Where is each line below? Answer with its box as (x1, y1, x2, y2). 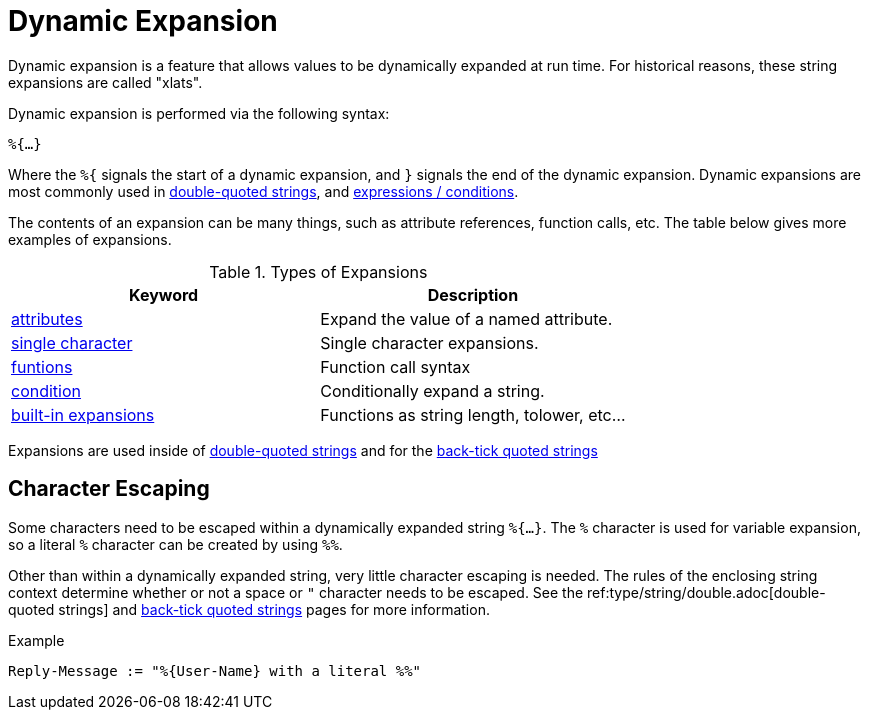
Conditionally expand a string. (320, 380, 545, 401)
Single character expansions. (320, 332, 539, 353)
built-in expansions (11, 404, 155, 425)
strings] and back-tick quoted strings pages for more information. (58, 600, 490, 618)
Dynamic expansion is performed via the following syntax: (8, 104, 390, 122)
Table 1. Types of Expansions (209, 261, 428, 282)
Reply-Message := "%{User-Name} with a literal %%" (8, 662, 422, 679)
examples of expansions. (8, 230, 172, 248)
